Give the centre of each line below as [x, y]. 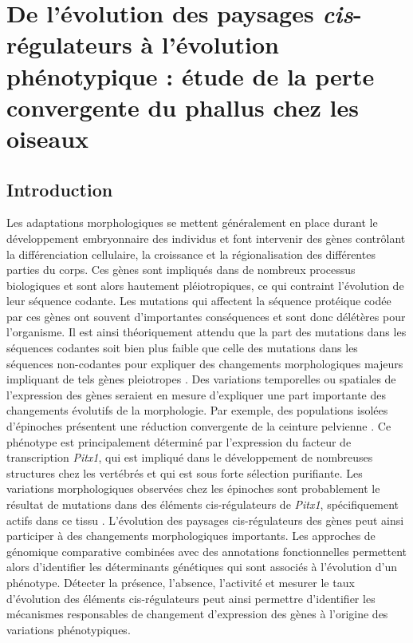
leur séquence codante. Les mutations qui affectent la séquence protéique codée [199, 301]
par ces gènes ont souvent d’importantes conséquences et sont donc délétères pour [206, 316]
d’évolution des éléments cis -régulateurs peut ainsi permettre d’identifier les [191, 598]
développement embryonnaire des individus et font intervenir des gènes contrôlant [206, 238]
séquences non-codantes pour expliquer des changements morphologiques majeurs [205, 363]
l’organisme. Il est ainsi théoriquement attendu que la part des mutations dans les [206, 332]
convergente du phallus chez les [183, 107]
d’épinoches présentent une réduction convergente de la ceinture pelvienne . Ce [199, 426]
